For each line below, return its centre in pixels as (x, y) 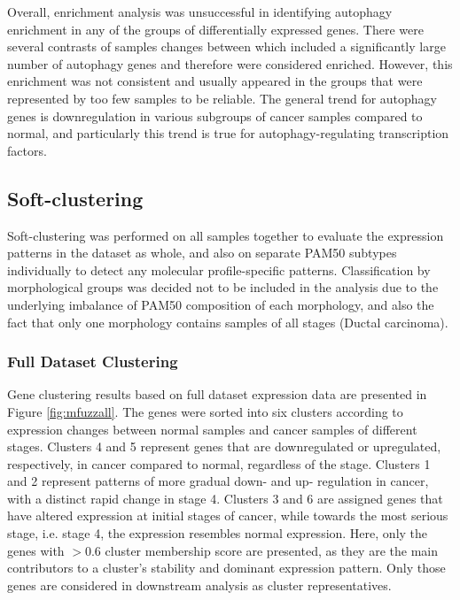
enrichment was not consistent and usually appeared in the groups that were (215, 81)
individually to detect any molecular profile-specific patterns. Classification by (219, 269)
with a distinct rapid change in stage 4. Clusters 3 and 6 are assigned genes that (225, 498)
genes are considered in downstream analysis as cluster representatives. (199, 585)
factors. (27, 150)
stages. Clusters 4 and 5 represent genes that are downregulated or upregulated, (224, 446)
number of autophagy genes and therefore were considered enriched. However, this (230, 63)
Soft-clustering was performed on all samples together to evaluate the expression (226, 235)
